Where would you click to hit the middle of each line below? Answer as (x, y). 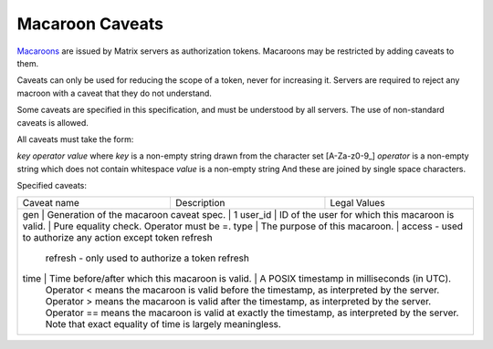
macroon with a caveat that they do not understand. (114, 93)
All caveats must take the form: (75, 139)
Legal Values (357, 203)
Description (200, 203)
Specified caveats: (52, 186)
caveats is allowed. (52, 122)
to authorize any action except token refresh (118, 238)
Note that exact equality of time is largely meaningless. (163, 324)
